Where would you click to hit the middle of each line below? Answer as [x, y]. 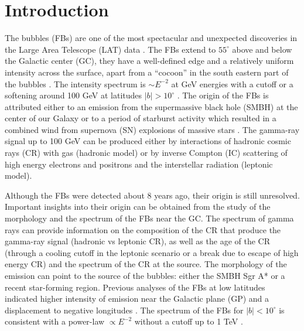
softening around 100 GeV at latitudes [74, 95]
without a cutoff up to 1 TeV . [189, 321]
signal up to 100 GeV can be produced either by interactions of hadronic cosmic [148, 141]
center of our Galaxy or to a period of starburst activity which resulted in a [141, 118]
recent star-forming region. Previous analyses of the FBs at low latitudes [135, 287]
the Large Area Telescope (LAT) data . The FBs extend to [110, 49]
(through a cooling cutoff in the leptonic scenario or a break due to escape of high [152, 252]
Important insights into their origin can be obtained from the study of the [138, 207]
